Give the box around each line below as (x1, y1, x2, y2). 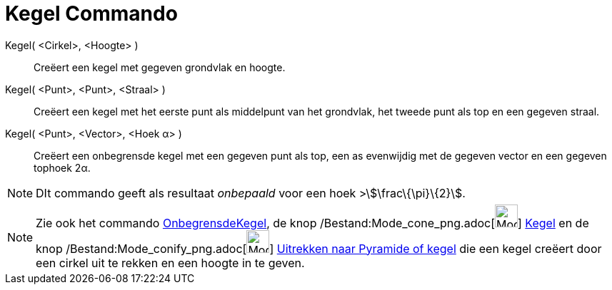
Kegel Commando (5, 1, 178, 26)
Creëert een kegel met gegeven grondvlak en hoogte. (34, 61, 286, 73)
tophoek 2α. (34, 161, 91, 174)
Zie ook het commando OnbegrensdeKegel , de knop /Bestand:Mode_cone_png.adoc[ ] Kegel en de (36, 215, 589, 230)
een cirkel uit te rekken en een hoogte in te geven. (36, 255, 305, 270)
